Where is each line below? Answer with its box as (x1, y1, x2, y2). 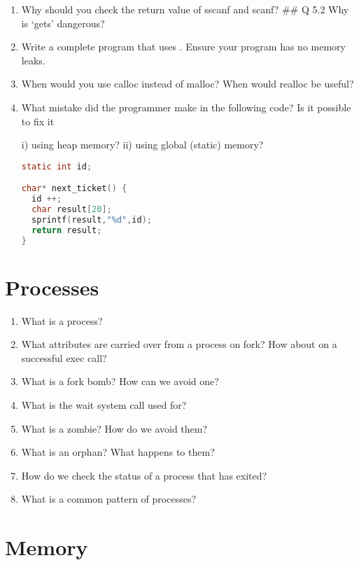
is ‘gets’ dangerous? (21, 15, 105, 30)
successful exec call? (21, 350, 107, 365)
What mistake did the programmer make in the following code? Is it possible (21, 99, 351, 114)
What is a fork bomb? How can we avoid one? (21, 374, 219, 389)
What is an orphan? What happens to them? (21, 445, 215, 459)
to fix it (21, 113, 55, 128)
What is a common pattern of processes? (21, 491, 197, 506)
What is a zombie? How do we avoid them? (21, 421, 208, 435)
